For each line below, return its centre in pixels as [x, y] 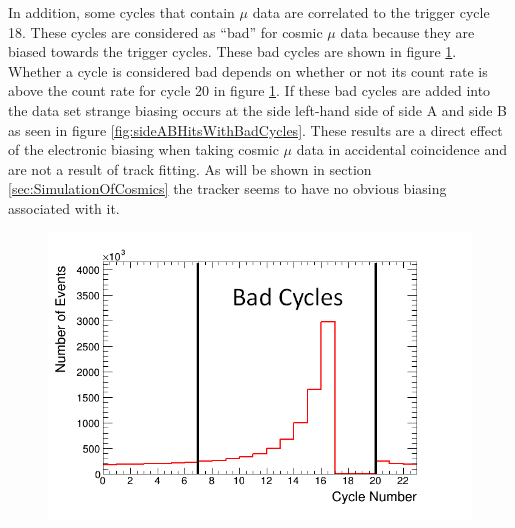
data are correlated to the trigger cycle [371, 12]
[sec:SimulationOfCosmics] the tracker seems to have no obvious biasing [227, 188]
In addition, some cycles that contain [121, 12]
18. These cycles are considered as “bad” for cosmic [165, 31]
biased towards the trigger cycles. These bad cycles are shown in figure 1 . [232, 51]
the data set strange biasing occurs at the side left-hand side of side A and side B [258, 109]
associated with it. [64, 207]
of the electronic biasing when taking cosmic [143, 149]
